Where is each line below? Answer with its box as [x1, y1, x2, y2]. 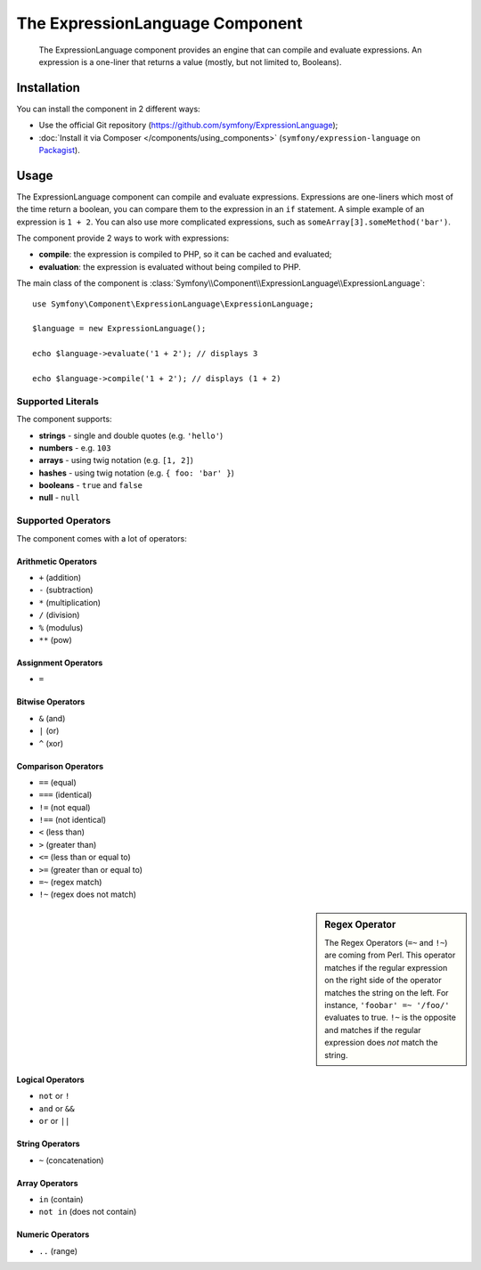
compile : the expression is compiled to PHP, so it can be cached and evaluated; [38, 249, 332, 260]
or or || [38, 1116, 70, 1127]
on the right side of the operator [324, 975, 443, 986]
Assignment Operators [16, 657, 103, 668]
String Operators [16, 1138, 80, 1149]
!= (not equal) [38, 802, 91, 812]
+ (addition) [38, 573, 82, 583]
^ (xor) [38, 737, 64, 748]
